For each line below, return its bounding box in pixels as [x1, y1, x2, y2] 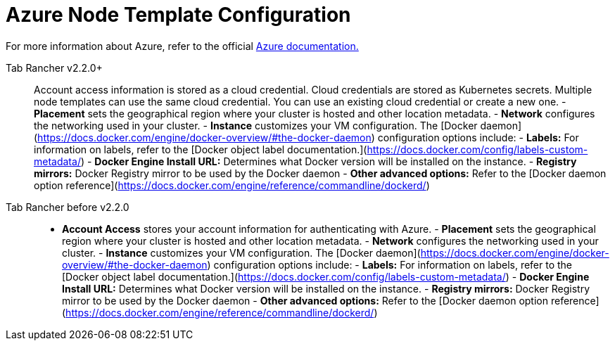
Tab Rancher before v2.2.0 [6, 200, 129, 213]
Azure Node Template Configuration [6, 3, 351, 27]
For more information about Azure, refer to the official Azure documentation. [6, 39, 359, 52]
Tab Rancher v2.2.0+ [6, 61, 103, 74]
